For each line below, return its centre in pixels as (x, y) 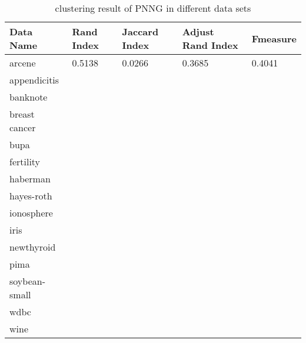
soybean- (27, 281)
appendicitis (34, 80)
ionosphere (31, 213)
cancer (23, 127)
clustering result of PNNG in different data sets (153, 8)
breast (22, 114)
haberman (30, 179)
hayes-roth (31, 196)
